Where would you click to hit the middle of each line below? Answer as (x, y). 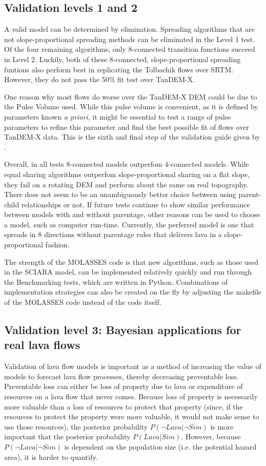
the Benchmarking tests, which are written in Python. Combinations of (116, 281)
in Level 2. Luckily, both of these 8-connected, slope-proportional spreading (122, 59)
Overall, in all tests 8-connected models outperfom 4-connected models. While (127, 164)
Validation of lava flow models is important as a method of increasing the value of (133, 366)
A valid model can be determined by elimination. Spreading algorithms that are (129, 29)
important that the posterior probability (67, 436)
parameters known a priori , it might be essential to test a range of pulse (118, 116)
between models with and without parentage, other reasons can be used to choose (132, 214)
